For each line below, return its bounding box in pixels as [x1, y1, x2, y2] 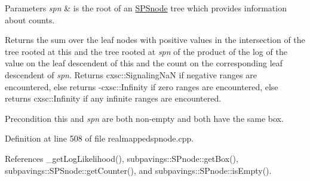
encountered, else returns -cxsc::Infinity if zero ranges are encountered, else [5, 80, 278, 93]
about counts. [5, 13, 55, 26]
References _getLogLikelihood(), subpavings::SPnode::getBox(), [5, 152, 238, 164]
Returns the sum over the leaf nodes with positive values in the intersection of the [5, 33, 305, 46]
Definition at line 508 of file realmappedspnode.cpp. [5, 132, 194, 145]
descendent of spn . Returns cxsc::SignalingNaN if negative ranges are [5, 68, 257, 81]
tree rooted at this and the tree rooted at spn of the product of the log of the [5, 45, 287, 57]
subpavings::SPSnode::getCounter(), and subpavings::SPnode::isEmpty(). [5, 164, 272, 176]
